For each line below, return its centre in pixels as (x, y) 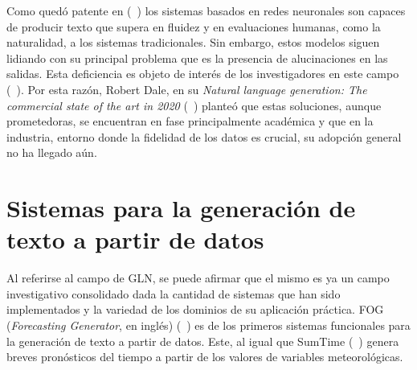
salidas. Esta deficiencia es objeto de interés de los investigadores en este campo (203, 74)
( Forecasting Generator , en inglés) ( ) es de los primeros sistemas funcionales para (208, 325)
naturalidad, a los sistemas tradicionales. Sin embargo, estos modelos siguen (193, 42)
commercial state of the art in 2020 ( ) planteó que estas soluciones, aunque (194, 105)
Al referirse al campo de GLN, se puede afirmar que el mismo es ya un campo (198, 278)
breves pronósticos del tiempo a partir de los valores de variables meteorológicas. (205, 357)
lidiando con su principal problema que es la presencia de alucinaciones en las (197, 58)
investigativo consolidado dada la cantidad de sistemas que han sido (174, 293)
